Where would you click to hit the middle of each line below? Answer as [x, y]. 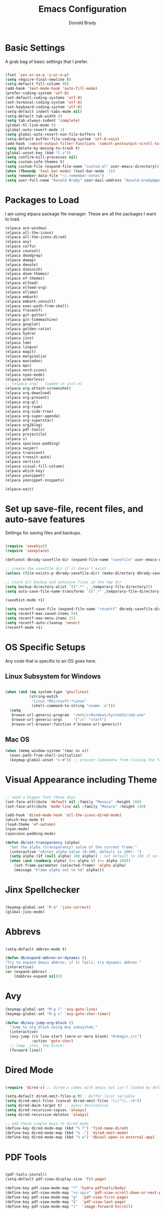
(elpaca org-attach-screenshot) [38, 389]
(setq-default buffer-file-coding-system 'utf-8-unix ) [62, 139]
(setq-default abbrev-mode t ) [36, 949]
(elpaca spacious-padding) [33, 443]
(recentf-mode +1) [24, 627]
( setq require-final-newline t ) [38, 79]
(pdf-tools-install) [26, 1174]
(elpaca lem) [18, 343]
